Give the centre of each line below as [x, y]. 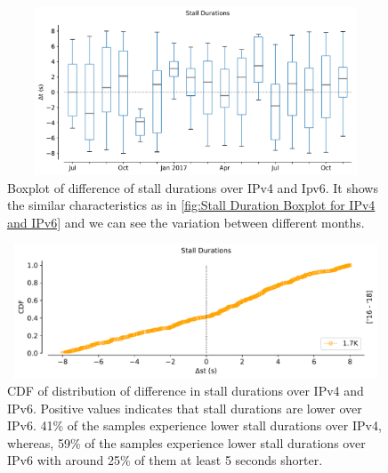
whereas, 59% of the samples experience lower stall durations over [186, 442]
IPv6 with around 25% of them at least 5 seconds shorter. [165, 460]
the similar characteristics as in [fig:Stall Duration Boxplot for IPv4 [191, 205]
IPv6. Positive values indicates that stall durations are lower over [185, 408]
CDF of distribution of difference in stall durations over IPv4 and [186, 391]
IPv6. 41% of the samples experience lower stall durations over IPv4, [194, 425]
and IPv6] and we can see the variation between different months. [186, 222]
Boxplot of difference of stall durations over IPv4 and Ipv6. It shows [193, 187]
